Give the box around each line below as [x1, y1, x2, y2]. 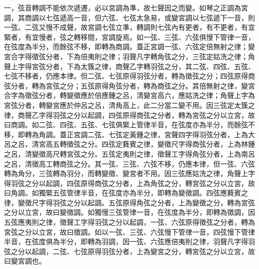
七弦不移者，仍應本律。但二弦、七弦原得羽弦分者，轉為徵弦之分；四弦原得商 [4, 71, 255, 81]
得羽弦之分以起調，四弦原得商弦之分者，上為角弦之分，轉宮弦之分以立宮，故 [4, 178, 255, 188]
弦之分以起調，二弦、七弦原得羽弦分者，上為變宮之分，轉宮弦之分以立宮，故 [4, 246, 255, 256]
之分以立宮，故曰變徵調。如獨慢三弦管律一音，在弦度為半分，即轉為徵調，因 [4, 207, 255, 217]
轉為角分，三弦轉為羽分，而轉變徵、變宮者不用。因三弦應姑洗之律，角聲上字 [4, 168, 255, 179]
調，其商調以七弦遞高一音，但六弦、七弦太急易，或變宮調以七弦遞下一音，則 [4, 12, 255, 22]
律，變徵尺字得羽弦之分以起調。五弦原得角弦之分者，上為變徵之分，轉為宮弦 [4, 197, 255, 207]
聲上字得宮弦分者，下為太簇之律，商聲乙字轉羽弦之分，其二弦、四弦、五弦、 [4, 61, 255, 71]
